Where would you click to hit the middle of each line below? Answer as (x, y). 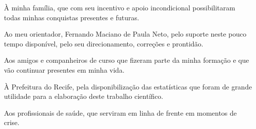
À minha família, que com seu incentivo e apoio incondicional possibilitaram (120, 7)
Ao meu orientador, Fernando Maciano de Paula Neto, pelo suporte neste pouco (125, 34)
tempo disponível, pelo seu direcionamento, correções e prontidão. (104, 43)
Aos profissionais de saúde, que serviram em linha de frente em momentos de (121, 112)
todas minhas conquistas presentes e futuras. (72, 17)
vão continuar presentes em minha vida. (64, 69)
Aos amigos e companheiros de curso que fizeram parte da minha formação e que (127, 60)
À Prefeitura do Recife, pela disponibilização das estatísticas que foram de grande (128, 86)
